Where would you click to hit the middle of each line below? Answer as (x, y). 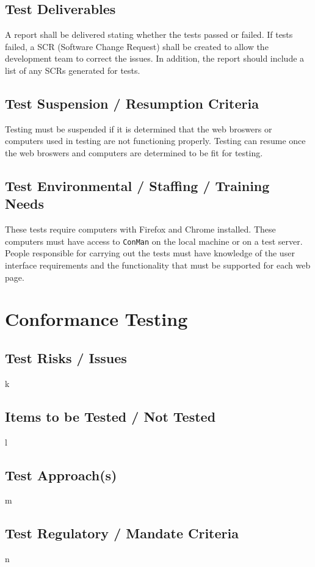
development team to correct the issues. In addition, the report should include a (155, 58)
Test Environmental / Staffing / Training (137, 185)
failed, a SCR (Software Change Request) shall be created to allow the (137, 46)
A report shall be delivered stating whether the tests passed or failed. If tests (149, 34)
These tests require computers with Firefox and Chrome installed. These (140, 229)
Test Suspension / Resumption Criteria (132, 103)
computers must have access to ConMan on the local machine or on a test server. (154, 241)
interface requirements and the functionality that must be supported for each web (158, 265)
